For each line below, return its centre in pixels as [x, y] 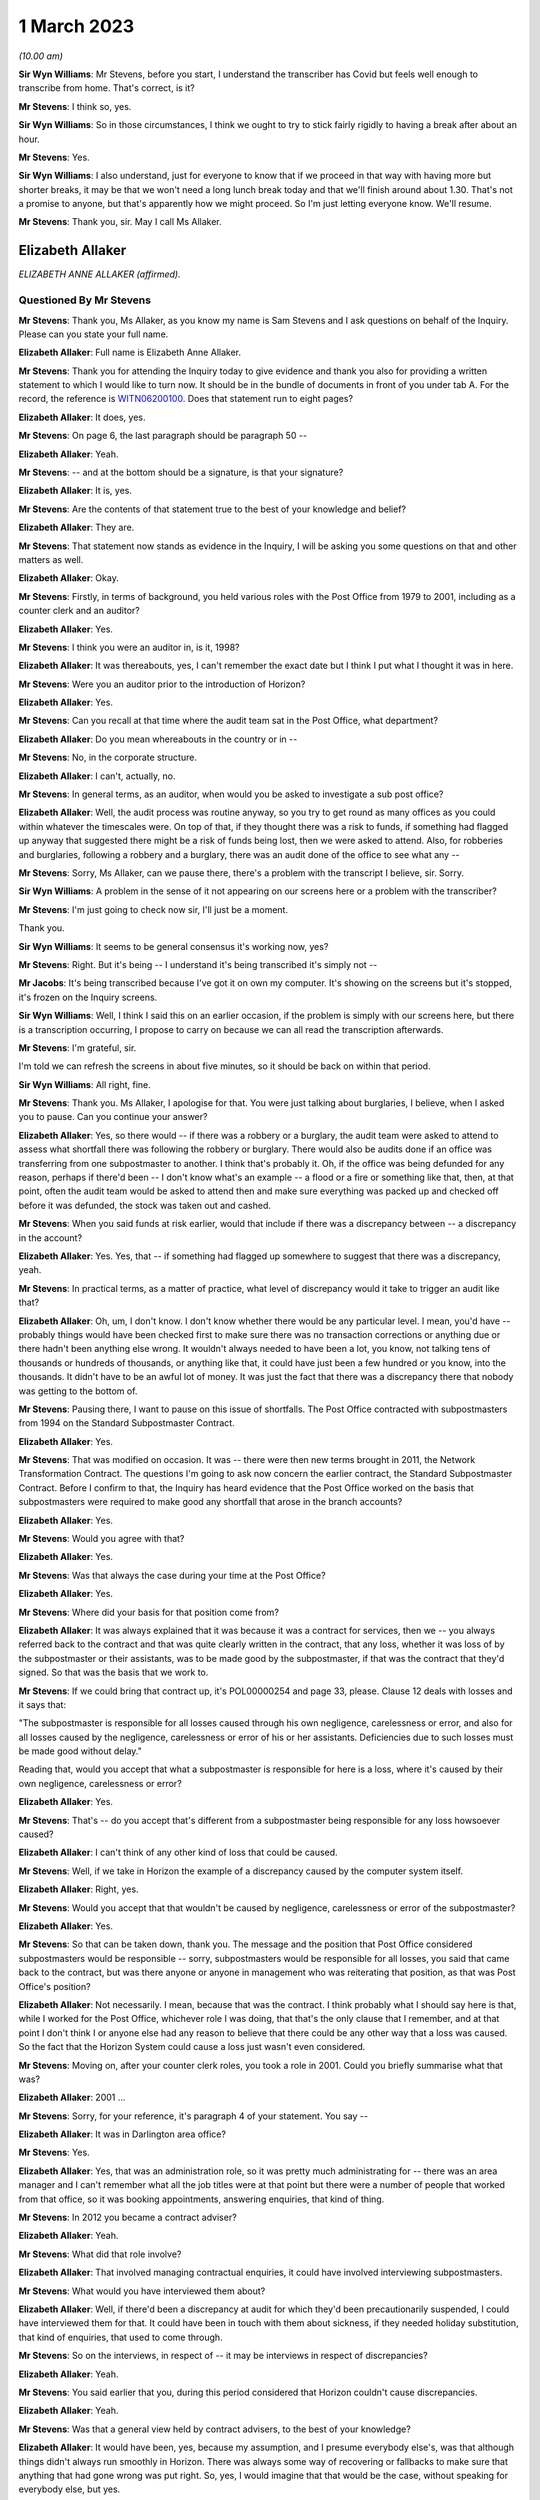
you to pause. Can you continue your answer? [113, 1117]
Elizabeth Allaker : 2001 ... [72, 2097]
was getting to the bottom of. [78, 1391]
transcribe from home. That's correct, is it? [106, 88]
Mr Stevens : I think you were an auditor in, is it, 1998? [129, 647]
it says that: [42, 1704]
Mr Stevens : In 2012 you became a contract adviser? [127, 2217]
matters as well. [51, 559]
